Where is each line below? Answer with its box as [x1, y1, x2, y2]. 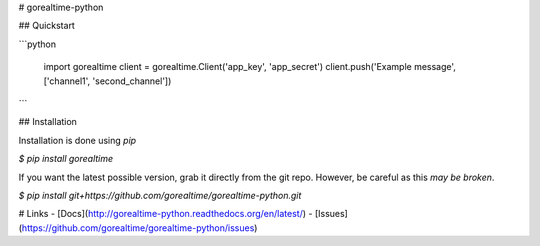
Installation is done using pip [18, 134, 137, 146]
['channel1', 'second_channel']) [43, 75, 172, 87]
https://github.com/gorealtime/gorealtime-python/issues [21, 221, 255, 234]
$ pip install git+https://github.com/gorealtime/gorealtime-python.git [18, 189, 302, 201]
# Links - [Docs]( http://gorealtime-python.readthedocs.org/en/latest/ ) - [18, 208, 313, 220]
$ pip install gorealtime [18, 153, 114, 165]
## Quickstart [18, 20, 75, 32]
